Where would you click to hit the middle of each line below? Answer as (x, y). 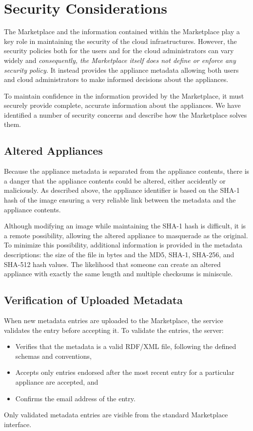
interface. (18, 424)
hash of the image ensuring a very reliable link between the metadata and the (120, 200)
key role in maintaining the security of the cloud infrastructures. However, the (120, 41)
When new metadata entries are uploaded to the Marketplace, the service (114, 320)
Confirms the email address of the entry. (75, 398)
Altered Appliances (53, 151)
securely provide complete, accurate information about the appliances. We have (122, 105)
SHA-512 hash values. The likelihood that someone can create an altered (112, 264)
